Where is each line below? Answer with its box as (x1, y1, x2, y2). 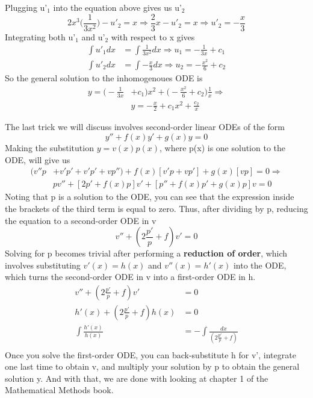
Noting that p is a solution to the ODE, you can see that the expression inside (5, 190, 294, 203)
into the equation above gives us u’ (53, 1, 182, 13)
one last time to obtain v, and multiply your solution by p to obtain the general (5, 360, 300, 373)
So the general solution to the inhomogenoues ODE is (5, 72, 203, 84)
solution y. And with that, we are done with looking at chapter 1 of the (5, 372, 268, 384)
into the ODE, (233, 258, 287, 271)
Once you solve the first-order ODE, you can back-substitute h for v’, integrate (5, 348, 296, 361)
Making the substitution (5, 141, 94, 154)
